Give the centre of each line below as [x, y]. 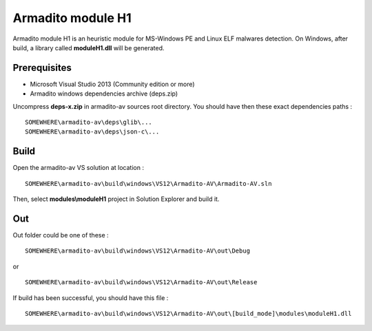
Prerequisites [42, 68]
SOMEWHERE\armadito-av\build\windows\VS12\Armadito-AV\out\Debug [138, 251]
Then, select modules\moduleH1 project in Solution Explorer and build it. [116, 199]
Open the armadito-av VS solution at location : [79, 168]
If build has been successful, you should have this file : [91, 298]
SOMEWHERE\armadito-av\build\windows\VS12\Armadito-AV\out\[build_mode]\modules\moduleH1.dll [188, 313]
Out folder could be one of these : [61, 235]
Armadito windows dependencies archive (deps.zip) [104, 94]
